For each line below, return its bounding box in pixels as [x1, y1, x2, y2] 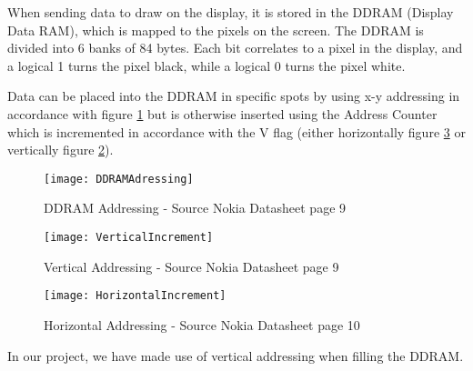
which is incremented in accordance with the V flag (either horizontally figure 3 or [7, 122, 466, 141]
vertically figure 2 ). [7, 140, 114, 159]
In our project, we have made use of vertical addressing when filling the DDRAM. [7, 346, 464, 365]
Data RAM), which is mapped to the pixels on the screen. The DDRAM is [7, 20, 424, 39]
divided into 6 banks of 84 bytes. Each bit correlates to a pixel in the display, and [7, 38, 463, 57]
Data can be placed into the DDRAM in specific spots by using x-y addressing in [7, 86, 460, 105]
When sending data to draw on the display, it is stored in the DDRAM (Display [7, 3, 454, 21]
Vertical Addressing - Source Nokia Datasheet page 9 [44, 256, 339, 276]
